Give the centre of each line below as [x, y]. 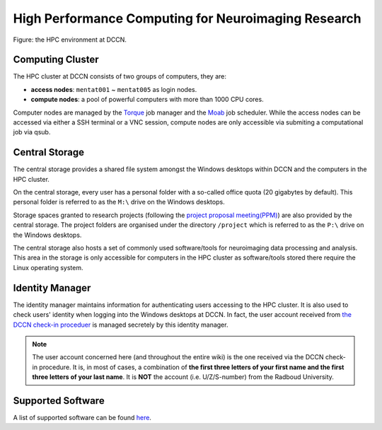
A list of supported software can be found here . [82, 417]
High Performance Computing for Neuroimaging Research [187, 18]
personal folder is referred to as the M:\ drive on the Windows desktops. [119, 202]
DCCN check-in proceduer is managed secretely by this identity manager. [121, 325]
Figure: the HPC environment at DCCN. [70, 40]
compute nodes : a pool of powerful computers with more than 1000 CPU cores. [147, 100]
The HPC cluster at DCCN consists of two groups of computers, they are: [120, 76]
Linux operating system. [48, 267]
